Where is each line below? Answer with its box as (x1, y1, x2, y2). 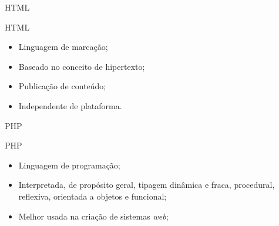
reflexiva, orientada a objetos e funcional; (18, 190, 167, 202)
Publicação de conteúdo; (18, 80, 106, 92)
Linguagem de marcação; (18, 41, 108, 53)
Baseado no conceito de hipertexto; (18, 60, 145, 72)
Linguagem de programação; (18, 158, 120, 171)
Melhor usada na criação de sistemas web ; (18, 210, 169, 222)
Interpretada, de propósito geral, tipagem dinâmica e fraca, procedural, (18, 178, 275, 191)
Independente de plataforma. (18, 99, 122, 112)
